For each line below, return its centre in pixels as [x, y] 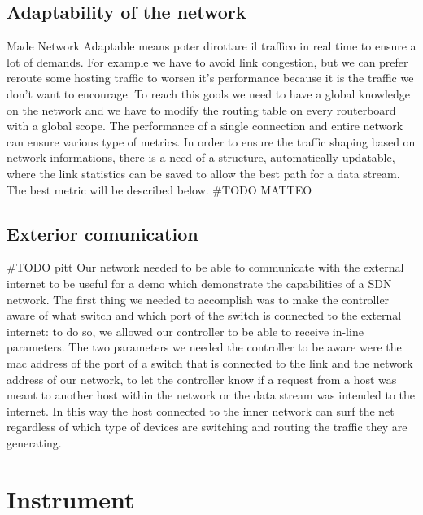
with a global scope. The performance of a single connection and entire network [205, 126]
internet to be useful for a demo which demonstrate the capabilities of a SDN [199, 283]
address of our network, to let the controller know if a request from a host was [202, 379]
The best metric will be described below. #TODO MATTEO [159, 189]
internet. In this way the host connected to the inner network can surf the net [201, 410]
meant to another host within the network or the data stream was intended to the [211, 395]
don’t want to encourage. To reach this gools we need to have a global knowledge [209, 93]
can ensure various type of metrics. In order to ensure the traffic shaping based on [211, 141]
